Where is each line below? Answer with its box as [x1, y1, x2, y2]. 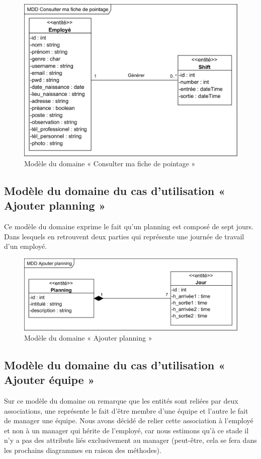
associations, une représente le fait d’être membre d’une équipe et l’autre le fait [4, 405, 248, 416]
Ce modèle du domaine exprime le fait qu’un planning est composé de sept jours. [4, 221, 253, 232]
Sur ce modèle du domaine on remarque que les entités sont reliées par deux [4, 396, 238, 406]
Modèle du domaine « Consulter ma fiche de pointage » [24, 158, 196, 168]
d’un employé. [4, 241, 47, 251]
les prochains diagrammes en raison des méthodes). [4, 444, 161, 455]
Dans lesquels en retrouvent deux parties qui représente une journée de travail [4, 231, 244, 241]
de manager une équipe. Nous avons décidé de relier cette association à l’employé [4, 415, 253, 426]
